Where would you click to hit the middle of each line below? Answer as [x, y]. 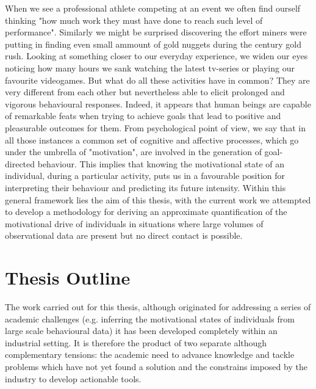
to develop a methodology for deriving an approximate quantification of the [146, 212]
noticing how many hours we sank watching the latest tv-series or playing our [150, 67]
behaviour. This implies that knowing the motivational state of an [161, 163]
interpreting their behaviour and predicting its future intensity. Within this [145, 187]
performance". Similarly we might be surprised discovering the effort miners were [156, 32]
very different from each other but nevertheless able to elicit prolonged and [145, 92]
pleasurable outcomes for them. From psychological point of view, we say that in [155, 127]
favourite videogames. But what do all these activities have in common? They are [157, 80]
